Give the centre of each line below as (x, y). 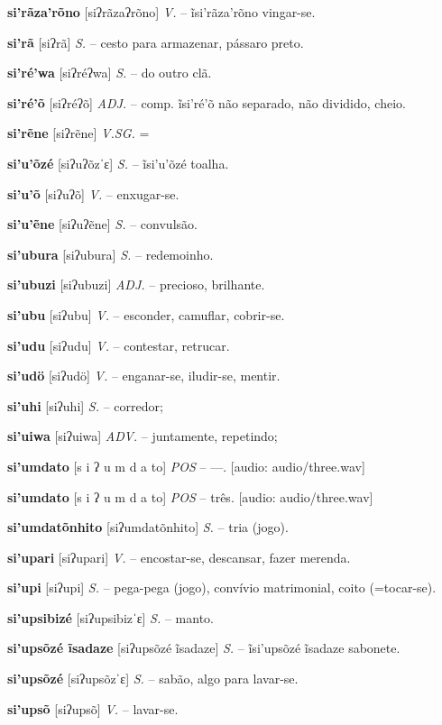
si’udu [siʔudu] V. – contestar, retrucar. (119, 345)
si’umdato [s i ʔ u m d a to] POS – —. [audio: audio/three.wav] (186, 466)
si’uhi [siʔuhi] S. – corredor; (85, 405)
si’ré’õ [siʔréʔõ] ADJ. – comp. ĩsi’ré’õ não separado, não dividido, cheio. (207, 102)
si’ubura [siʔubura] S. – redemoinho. (110, 254)
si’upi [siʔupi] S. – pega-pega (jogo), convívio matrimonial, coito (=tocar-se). (222, 587)
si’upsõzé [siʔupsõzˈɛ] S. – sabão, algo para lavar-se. (153, 679)
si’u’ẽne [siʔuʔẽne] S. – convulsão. (102, 224)
